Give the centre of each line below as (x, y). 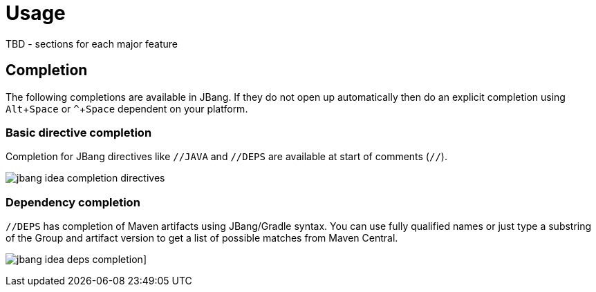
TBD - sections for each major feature (92, 43)
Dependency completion (73, 202)
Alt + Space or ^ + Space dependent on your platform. (127, 108)
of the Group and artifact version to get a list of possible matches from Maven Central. (202, 238)
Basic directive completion (79, 132)
